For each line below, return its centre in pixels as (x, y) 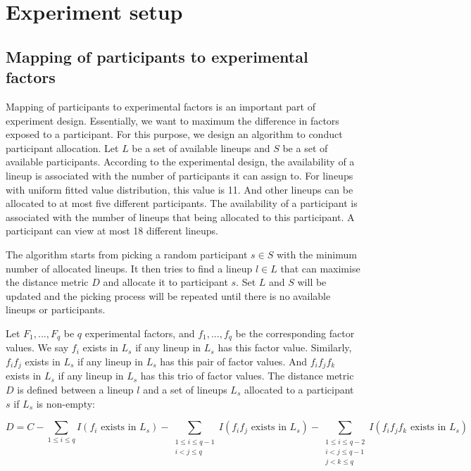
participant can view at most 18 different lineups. (112, 231)
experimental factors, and (140, 333)
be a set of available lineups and (201, 147)
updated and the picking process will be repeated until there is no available (168, 295)
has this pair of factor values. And (234, 361)
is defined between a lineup (75, 389)
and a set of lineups (185, 389)
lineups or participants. (56, 309)
